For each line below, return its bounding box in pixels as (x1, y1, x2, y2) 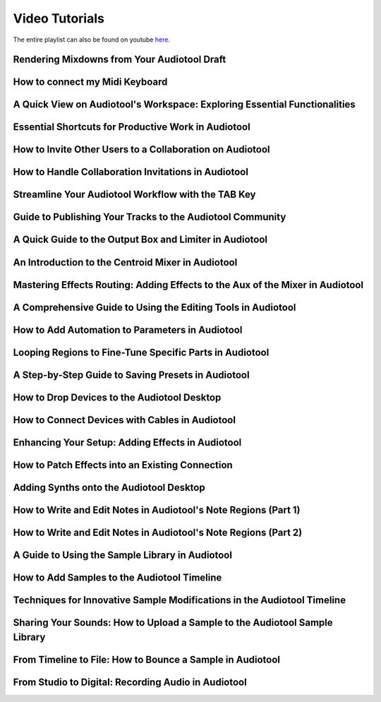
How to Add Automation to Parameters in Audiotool (13, 323, 243, 335)
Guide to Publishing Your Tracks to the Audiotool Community (13, 211, 286, 223)
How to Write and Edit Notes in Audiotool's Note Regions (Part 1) (13, 504, 301, 516)
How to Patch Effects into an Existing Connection (13, 459, 233, 471)
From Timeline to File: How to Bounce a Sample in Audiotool (13, 654, 280, 666)
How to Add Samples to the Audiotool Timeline (13, 571, 222, 583)
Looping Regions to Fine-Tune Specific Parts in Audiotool (13, 346, 270, 358)
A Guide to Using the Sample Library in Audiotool (13, 549, 233, 561)
